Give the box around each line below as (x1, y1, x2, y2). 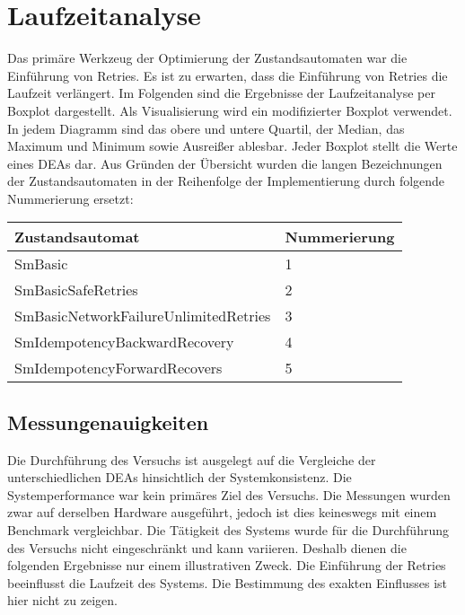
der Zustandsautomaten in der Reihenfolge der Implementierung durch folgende (7, 171, 445, 190)
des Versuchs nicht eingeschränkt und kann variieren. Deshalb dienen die (7, 538, 407, 557)
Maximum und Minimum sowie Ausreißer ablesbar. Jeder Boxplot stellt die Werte (7, 136, 458, 155)
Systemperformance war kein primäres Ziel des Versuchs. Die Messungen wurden (7, 485, 451, 504)
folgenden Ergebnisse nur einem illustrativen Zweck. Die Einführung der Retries (7, 556, 446, 575)
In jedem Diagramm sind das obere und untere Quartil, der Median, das (7, 119, 405, 137)
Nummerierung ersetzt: (7, 189, 134, 207)
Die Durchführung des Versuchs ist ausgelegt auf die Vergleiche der (7, 450, 376, 469)
